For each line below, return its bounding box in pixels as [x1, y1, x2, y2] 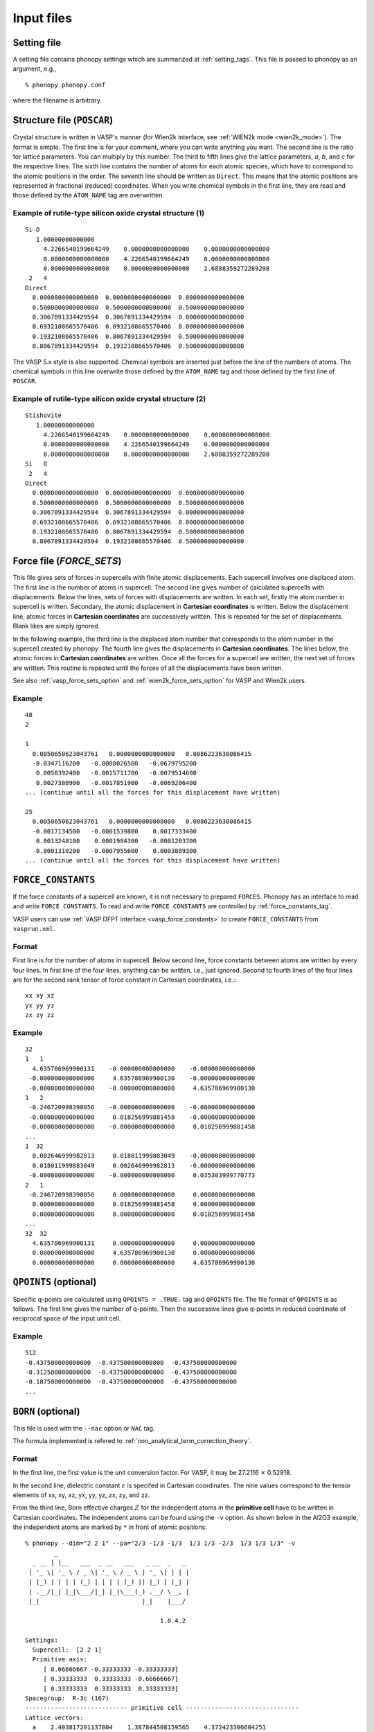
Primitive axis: [32, 1656, 88, 1663]
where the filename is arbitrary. [12, 96, 103, 105]
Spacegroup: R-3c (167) [25, 1694, 109, 1702]
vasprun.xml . [12, 925, 55, 933]
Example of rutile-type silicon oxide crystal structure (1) [12, 209, 205, 218]
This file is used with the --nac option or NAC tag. [12, 1424, 155, 1432]
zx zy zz [25, 1011, 55, 1019]
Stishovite [25, 412, 62, 419]
